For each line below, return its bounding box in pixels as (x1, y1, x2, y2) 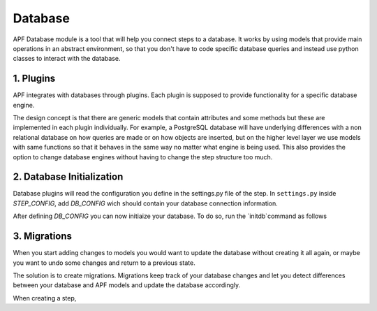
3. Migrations (13, 231, 73, 243)
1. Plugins (13, 73, 56, 85)
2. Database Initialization (13, 171, 124, 183)
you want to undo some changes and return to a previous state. (13, 259, 195, 267)
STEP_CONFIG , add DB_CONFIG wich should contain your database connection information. (13, 199, 279, 208)
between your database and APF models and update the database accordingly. (13, 281, 241, 289)
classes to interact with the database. (13, 55, 121, 63)
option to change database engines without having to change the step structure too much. (13, 152, 273, 161)
